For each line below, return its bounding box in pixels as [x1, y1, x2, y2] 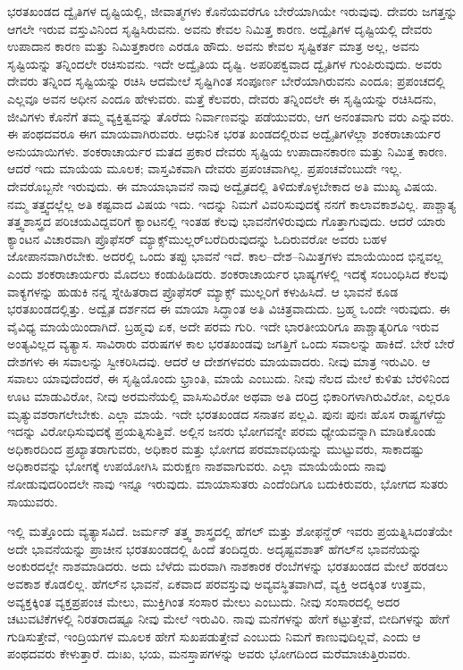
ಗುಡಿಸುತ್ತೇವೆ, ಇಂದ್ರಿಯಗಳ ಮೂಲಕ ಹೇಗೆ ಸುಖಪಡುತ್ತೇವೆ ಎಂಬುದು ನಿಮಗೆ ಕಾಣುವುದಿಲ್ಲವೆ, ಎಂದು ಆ [7, 626, 421, 645]
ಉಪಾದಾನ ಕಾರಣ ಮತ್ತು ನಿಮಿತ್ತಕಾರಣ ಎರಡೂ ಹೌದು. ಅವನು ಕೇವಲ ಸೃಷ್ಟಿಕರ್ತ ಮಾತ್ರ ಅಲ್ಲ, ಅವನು [7, 37, 420, 55]
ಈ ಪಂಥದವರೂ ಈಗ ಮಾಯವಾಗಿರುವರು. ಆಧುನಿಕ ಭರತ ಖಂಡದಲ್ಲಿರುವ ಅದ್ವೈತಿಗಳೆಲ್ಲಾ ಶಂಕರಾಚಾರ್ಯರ [7, 124, 441, 143]
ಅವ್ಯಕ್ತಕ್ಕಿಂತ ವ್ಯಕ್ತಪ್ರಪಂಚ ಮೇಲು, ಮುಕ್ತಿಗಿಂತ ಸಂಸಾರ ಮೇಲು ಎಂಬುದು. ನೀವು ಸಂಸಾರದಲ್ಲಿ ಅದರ [7, 591, 400, 610]
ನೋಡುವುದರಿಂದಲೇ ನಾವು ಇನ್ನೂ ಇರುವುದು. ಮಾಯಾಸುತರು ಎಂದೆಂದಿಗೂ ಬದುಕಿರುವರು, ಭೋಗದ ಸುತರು [7, 474, 449, 493]
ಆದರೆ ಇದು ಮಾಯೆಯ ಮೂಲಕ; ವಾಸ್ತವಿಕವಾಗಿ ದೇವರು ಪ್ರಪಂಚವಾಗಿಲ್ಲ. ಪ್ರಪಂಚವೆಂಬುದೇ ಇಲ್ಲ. [7, 159, 402, 178]
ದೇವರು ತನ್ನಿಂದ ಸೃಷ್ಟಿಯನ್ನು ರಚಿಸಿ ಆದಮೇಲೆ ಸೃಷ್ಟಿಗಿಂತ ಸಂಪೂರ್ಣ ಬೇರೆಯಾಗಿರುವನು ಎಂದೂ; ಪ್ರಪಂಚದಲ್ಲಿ [7, 71, 445, 90]
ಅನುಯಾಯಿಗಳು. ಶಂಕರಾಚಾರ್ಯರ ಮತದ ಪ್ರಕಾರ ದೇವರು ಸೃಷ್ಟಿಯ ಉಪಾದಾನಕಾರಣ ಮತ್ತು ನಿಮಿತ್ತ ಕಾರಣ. [7, 141, 448, 160]
